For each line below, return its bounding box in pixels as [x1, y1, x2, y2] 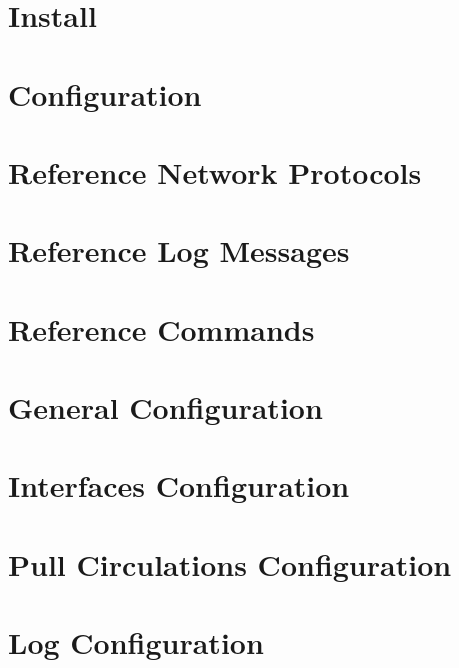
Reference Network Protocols [8, 151, 422, 192]
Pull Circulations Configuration [8, 543, 452, 584]
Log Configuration [8, 622, 264, 663]
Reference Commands [8, 308, 315, 349]
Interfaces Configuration [8, 465, 350, 506]
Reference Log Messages [8, 230, 350, 271]
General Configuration [8, 387, 323, 428]
